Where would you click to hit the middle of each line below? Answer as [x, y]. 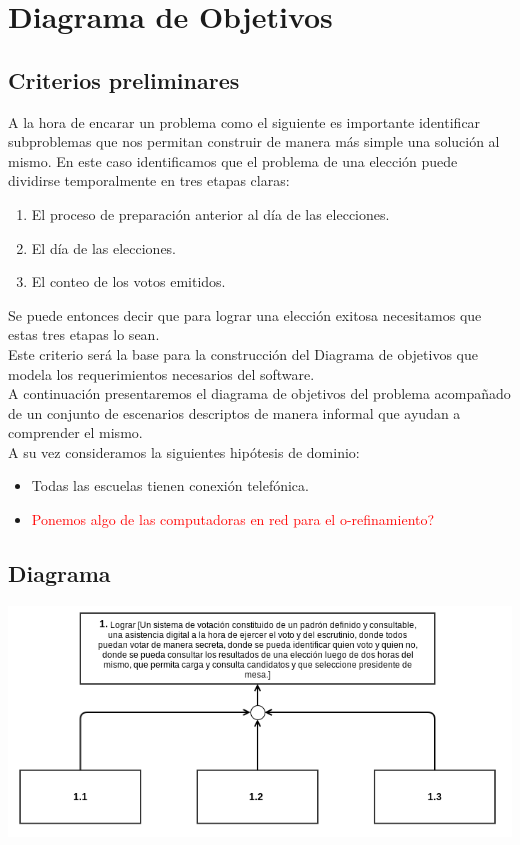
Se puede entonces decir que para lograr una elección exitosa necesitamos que [245, 314]
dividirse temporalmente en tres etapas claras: [149, 180]
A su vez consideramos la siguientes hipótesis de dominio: [184, 451]
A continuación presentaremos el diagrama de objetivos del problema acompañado [259, 393]
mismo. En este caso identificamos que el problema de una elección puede [233, 160]
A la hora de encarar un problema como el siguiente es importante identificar [244, 121]
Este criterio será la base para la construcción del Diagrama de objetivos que [243, 353]
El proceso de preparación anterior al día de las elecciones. [210, 213]
